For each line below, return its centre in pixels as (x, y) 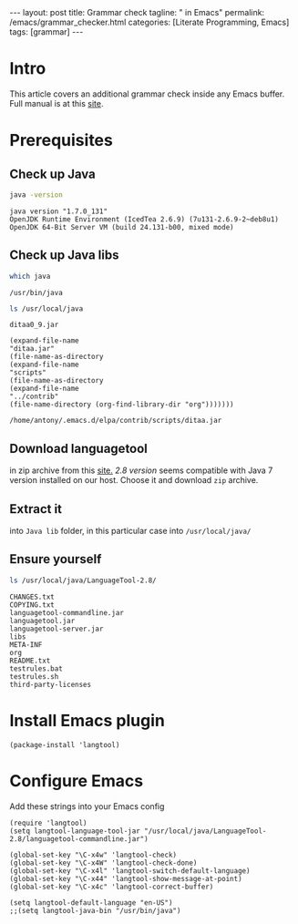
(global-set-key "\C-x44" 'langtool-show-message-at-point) (126, 878)
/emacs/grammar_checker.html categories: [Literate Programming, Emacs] (149, 22)
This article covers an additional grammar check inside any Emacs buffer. (147, 94)
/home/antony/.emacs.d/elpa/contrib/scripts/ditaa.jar (116, 421)
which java (30, 276)
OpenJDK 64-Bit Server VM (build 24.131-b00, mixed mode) (122, 227)
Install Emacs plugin (87, 720)
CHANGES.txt (32, 597)
